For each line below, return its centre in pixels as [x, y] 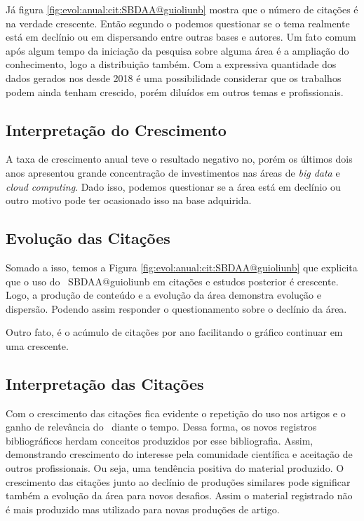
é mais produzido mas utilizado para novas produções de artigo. [143, 509]
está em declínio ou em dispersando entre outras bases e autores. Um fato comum [181, 37]
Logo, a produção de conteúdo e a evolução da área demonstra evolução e [163, 295]
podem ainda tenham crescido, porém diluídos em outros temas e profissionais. [175, 92]
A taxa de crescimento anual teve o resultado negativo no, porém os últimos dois [179, 159]
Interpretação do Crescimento [116, 129]
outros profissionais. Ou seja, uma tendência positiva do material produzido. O [175, 468]
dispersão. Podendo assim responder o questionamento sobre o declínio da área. [176, 308]
